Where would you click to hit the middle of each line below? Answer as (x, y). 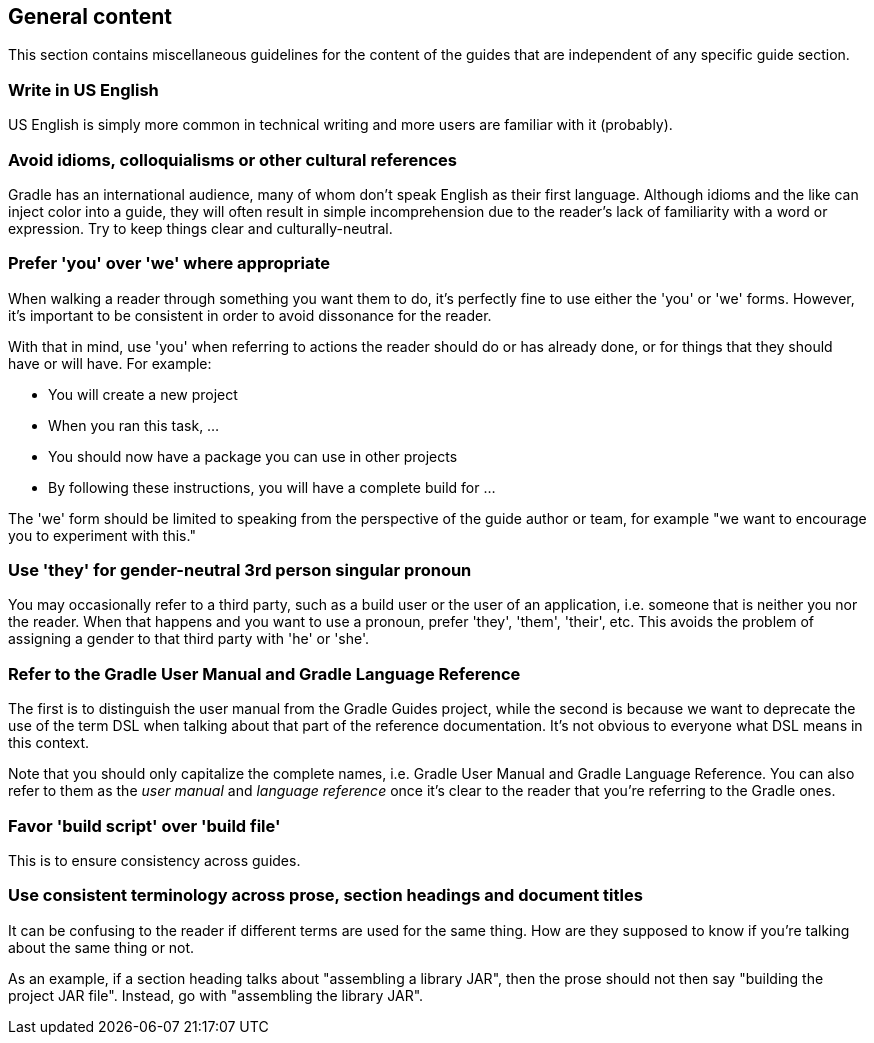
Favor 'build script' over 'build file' (144, 825)
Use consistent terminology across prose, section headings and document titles (325, 895)
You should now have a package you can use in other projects (253, 456)
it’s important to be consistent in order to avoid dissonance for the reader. (250, 315)
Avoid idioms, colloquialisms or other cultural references (233, 159)
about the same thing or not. (101, 947)
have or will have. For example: (110, 363)
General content (90, 16)
